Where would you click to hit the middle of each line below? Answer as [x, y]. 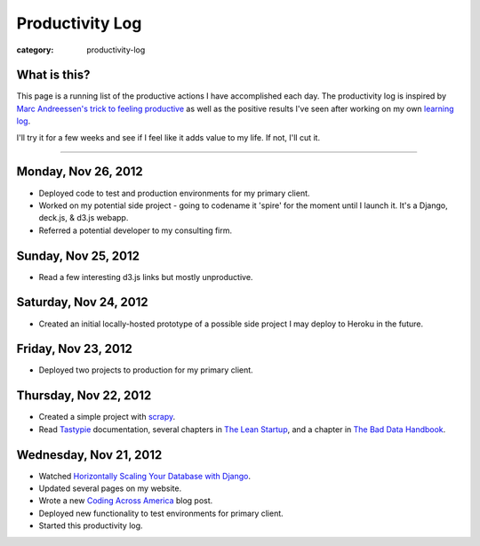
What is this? [53, 75]
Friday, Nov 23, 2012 [74, 349]
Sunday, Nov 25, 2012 [78, 256]
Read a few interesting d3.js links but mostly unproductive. [146, 277]
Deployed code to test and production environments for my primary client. [174, 193]
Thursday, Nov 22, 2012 [84, 396]
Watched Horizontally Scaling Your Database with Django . [144, 476]
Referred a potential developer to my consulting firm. [136, 230]
